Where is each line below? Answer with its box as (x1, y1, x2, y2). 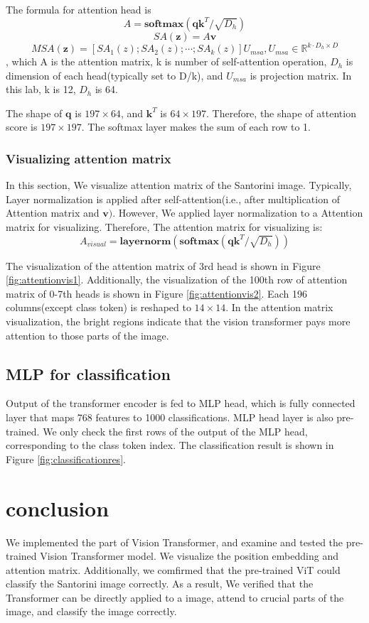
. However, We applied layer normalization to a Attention (112, 205, 363, 220)
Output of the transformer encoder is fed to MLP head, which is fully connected (6, 396, 355, 411)
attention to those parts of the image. (6, 327, 169, 342)
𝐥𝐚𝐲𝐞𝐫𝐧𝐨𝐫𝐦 (119, 236, 171, 247)
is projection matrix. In (250, 67, 352, 82)
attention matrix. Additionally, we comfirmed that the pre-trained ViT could (6, 562, 341, 577)
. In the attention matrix (225, 300, 333, 315)
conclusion (6, 493, 109, 522)
